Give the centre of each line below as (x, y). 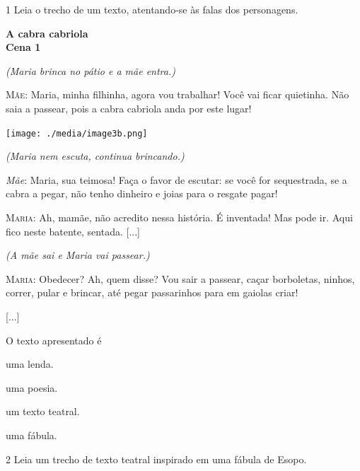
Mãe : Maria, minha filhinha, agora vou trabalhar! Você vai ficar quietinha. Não (178, 94)
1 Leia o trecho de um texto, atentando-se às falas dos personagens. (152, 9)
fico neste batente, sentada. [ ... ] (73, 231)
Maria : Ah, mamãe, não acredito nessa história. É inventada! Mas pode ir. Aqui (179, 217)
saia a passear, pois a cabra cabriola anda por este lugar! (129, 108)
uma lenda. (30, 364)
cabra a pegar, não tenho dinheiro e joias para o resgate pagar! (142, 193)
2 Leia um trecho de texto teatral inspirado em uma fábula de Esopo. (156, 459)
